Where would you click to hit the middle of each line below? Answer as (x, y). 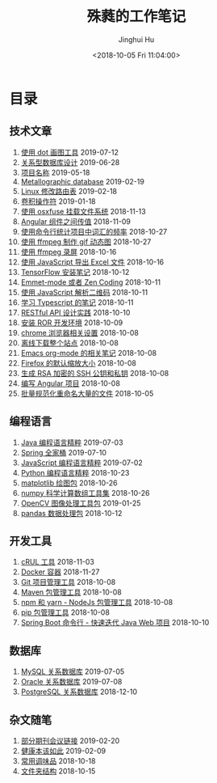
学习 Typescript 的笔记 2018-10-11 (77, 302)
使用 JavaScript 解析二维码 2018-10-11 (84, 292)
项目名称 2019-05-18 (55, 172)
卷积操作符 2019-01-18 (58, 201)
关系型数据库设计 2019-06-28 (70, 162)
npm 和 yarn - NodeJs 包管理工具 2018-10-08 (97, 603)
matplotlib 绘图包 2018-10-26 (69, 483)
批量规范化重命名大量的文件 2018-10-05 (87, 393)
